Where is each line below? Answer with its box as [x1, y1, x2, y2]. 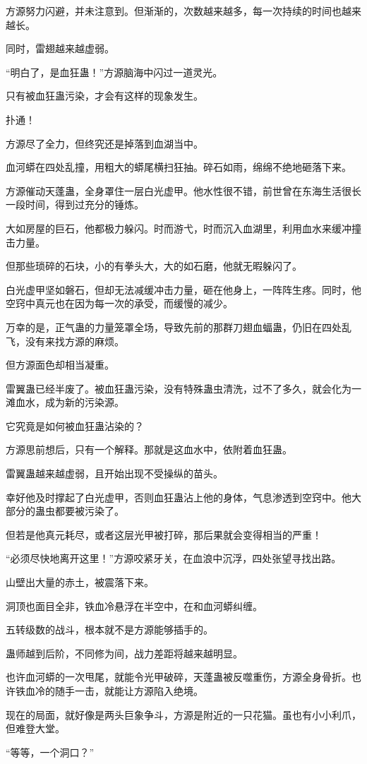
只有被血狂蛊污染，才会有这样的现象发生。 [6, 88, 203, 103]
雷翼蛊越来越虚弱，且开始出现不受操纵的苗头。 [6, 466, 223, 481]
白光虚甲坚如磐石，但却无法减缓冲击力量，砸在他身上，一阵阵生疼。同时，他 [6, 282, 361, 297]
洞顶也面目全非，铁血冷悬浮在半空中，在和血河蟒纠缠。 [6, 598, 263, 613]
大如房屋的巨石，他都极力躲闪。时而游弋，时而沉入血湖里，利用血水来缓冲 [6, 220, 351, 235]
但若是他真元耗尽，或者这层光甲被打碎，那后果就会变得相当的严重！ [6, 527, 322, 542]
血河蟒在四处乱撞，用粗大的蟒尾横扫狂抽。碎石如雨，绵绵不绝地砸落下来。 [6, 160, 351, 174]
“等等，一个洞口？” [6, 744, 95, 759]
